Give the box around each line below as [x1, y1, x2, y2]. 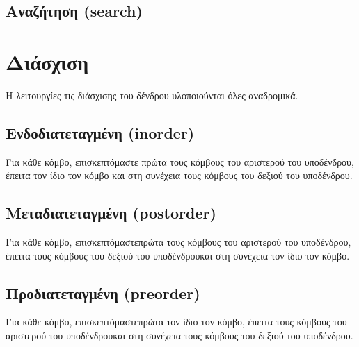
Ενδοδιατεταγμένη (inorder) [6, 121, 195, 143]
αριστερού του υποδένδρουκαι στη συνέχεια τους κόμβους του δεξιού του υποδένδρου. [6, 328, 353, 343]
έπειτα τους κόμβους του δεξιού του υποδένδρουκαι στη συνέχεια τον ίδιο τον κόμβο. [6, 248, 350, 262]
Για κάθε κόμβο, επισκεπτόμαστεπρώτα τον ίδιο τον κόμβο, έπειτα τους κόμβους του [6, 314, 347, 329]
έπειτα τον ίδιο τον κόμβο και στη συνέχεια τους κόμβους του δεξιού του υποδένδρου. [6, 168, 353, 183]
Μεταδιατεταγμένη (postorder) [6, 202, 216, 223]
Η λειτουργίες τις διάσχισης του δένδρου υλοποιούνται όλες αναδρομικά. [6, 87, 298, 102]
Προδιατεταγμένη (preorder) [6, 282, 200, 303]
